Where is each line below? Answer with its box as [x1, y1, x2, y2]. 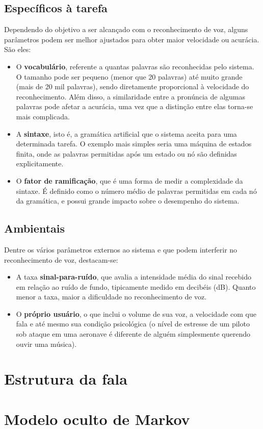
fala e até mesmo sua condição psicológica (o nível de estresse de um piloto [16, 318, 250, 329]
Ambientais [4, 220, 65, 236]
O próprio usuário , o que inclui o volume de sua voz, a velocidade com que [16, 308, 256, 319]
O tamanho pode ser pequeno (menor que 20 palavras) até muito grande [16, 71, 243, 82]
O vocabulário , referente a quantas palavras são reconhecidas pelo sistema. [16, 61, 254, 71]
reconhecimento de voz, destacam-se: [4, 254, 118, 265]
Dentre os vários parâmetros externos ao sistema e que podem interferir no [4, 244, 238, 255]
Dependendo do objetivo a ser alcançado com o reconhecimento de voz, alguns [4, 24, 248, 35]
